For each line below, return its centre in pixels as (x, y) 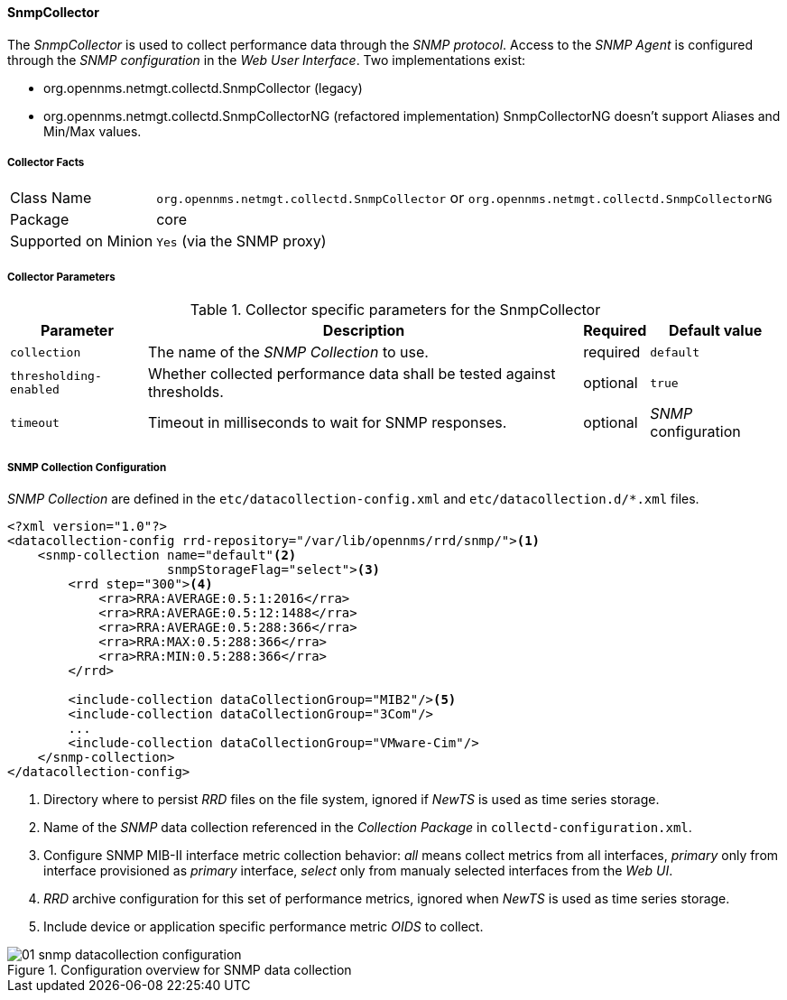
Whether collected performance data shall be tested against (352, 374)
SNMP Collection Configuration (87, 467)
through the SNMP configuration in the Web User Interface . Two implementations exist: (267, 60)
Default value (716, 331)
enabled (35, 390)
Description (364, 331)
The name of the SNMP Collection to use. (288, 352)
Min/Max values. (93, 131)
